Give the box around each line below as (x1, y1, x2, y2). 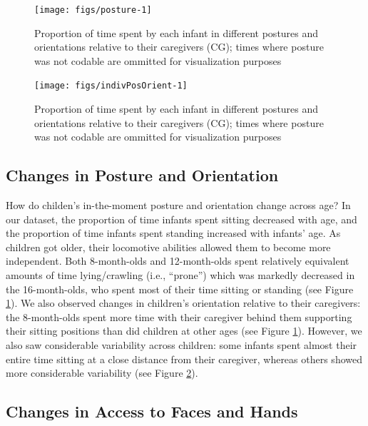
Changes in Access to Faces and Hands (6, 400, 298, 422)
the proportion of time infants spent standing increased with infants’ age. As (6, 225, 341, 240)
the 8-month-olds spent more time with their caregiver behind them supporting (6, 309, 352, 324)
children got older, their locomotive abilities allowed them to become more (6, 239, 331, 254)
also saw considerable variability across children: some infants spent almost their (6, 338, 357, 353)
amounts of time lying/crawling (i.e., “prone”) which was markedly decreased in (6, 268, 355, 283)
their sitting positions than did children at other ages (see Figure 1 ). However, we (6, 323, 362, 338)
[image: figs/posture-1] (34, 5, 152, 15)
